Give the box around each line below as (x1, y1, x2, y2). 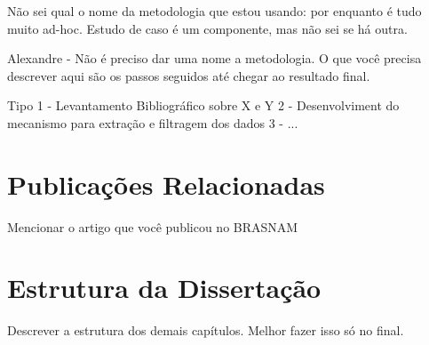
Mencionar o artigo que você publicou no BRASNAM (7, 217, 298, 236)
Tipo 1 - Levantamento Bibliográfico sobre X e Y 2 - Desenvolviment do (7, 96, 400, 115)
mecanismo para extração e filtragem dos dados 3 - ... (7, 113, 298, 132)
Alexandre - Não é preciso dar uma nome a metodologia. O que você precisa (7, 49, 422, 68)
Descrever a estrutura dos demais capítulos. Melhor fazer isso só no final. (7, 321, 404, 340)
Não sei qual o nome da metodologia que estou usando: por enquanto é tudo (7, 2, 422, 20)
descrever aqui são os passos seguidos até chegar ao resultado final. (7, 66, 370, 84)
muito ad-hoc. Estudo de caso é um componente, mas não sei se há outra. (7, 19, 408, 37)
